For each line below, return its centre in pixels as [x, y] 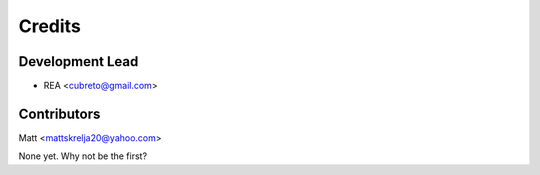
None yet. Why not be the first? [83, 156]
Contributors [59, 113]
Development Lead [78, 61]
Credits [50, 26]
